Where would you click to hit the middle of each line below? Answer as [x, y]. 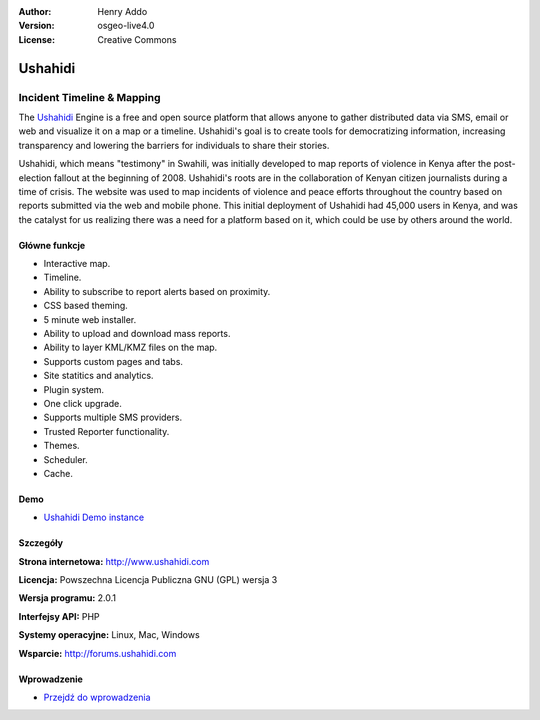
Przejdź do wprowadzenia [97, 697]
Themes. [61, 446]
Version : [36, 26]
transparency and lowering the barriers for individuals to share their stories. [174, 145]
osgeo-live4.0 [126, 26]
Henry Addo [122, 11]
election [35, 177]
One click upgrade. [82, 403]
